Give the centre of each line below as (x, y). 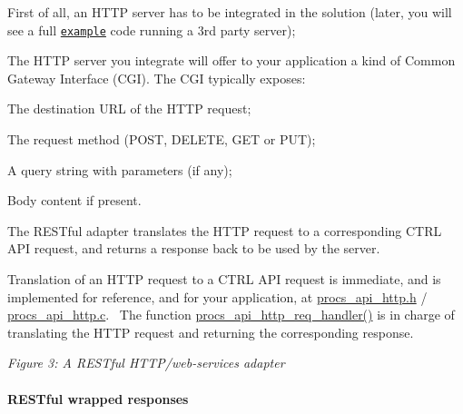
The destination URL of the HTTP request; (129, 108)
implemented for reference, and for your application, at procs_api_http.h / (217, 296)
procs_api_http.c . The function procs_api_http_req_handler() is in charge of (231, 315)
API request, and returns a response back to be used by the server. (194, 248)
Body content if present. (74, 200)
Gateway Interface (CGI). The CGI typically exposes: (157, 78)
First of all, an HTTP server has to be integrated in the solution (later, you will (230, 12)
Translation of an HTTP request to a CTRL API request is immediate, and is (224, 279)
